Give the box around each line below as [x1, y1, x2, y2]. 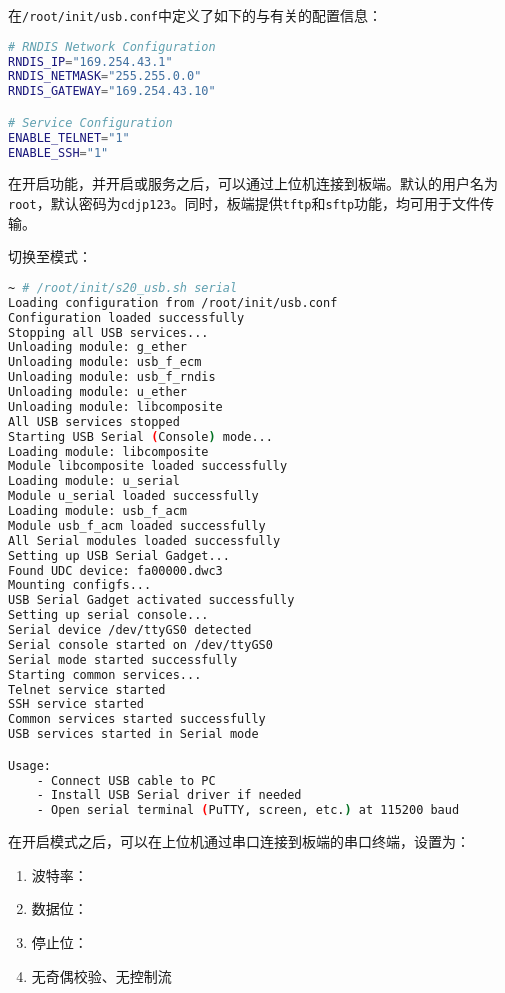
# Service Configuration [8, 115, 173, 130]
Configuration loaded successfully [8, 310, 245, 325]
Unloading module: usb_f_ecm [8, 355, 202, 370]
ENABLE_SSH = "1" [8, 145, 109, 160]
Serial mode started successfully [8, 652, 238, 667]
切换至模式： [8, 246, 92, 267]
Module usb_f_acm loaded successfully [8, 518, 266, 533]
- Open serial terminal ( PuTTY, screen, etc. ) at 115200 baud [36, 803, 460, 818]
